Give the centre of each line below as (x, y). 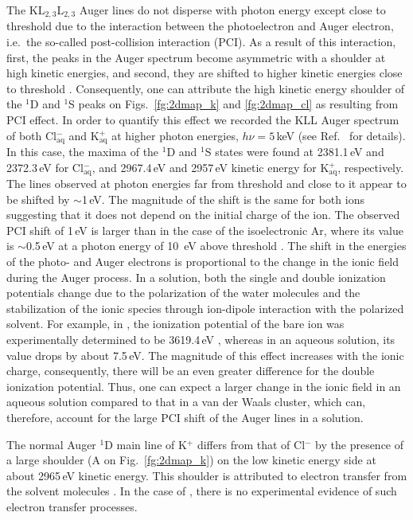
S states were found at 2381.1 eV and (294, 152)
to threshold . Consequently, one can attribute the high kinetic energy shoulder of (206, 88)
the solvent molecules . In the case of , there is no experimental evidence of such (202, 491)
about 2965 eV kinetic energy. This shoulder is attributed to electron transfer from (207, 475)
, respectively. (371, 167)
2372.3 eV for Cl (45, 167)
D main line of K (146, 444)
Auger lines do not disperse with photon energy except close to (232, 10)
